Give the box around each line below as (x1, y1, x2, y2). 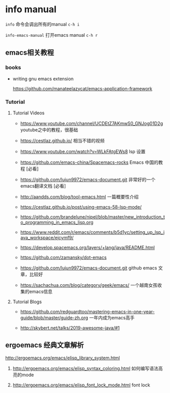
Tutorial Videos (12, 110, 45, 116)
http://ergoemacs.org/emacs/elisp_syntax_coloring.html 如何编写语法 (12, 365, 159, 371)
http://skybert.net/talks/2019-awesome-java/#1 (20, 325, 120, 331)
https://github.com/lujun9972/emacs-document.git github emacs (20, 264, 157, 271)
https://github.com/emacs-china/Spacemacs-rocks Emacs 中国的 (20, 159, 159, 165)
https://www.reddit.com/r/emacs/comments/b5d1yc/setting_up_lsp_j (20, 229, 165, 235)
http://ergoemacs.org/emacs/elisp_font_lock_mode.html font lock (12, 382, 151, 388)
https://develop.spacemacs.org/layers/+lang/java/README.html (20, 244, 155, 251)
